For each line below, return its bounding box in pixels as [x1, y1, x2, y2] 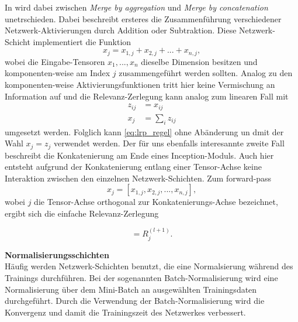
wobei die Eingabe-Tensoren [5, 55, 105, 67]
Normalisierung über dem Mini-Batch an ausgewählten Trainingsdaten [5, 283, 257, 295]
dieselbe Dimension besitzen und [141, 55, 258, 67]
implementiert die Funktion [33, 35, 131, 47]
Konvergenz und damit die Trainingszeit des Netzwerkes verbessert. [5, 306, 246, 318]
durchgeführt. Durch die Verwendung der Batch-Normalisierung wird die [5, 294, 265, 307]
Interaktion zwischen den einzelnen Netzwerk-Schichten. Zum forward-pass [5, 172, 272, 184]
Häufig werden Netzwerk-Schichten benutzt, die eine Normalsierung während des [5, 260, 293, 272]
